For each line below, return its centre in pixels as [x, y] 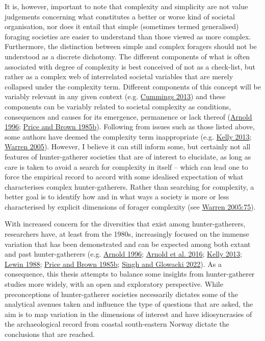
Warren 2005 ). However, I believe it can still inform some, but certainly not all [128, 146]
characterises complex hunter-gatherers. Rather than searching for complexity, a [129, 186]
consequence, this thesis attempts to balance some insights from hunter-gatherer [130, 274]
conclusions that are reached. [50, 334]
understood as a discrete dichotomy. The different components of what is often [127, 56]
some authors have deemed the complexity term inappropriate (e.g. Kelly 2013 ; [128, 136]
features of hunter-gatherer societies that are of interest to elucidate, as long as [128, 156]
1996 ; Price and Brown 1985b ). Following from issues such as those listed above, [130, 127]
